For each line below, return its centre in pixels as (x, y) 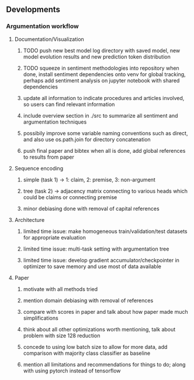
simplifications (41, 318)
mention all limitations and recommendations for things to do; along (104, 364)
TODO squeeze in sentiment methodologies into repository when (101, 68)
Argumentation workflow (42, 26)
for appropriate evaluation (54, 237)
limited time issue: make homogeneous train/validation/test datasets (105, 231)
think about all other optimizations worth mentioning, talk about (99, 329)
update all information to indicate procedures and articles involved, (104, 98)
